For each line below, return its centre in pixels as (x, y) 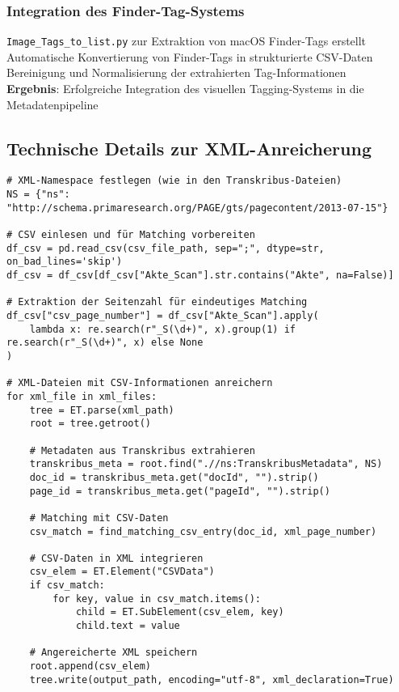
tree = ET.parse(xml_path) (102, 410)
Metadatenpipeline (52, 104)
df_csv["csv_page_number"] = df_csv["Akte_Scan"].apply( (163, 316)
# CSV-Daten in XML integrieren (116, 558)
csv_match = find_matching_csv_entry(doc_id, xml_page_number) (203, 531)
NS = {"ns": (38, 195)
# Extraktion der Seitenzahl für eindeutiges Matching (157, 302)
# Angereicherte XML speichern (113, 653)
